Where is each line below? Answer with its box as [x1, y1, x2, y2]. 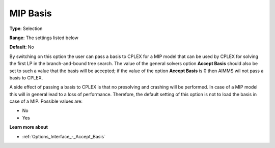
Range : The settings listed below [9, 35, 78, 41]
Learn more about [9, 124, 48, 130]
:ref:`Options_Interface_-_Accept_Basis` [22, 133, 105, 139]
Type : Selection [9, 25, 43, 32]
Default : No [9, 44, 34, 50]
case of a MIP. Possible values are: [9, 98, 83, 104]
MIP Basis [9, 8, 52, 19]
